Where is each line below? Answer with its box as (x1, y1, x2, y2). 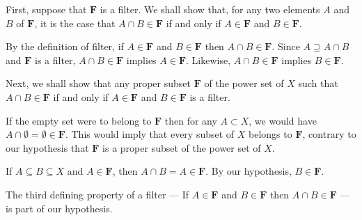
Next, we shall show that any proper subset (6, 76, 191, 91)
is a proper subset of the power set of (102, 140, 261, 155)
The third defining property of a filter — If (6, 187, 189, 201)
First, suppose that (6, 2, 87, 16)
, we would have (249, 113, 317, 127)
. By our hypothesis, (205, 164, 292, 178)
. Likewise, (186, 52, 231, 67)
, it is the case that (34, 15, 116, 30)
